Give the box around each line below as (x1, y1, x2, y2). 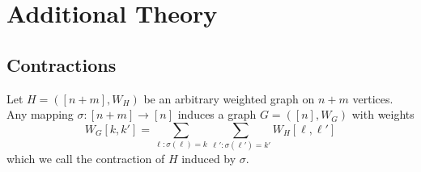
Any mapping (6, 106, 74, 123)
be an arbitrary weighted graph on (143, 90, 315, 107)
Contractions (6, 52, 117, 77)
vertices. (352, 90, 393, 107)
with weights (351, 106, 415, 123)
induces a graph (177, 106, 257, 123)
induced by (181, 150, 236, 167)
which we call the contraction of (6, 150, 165, 167)
